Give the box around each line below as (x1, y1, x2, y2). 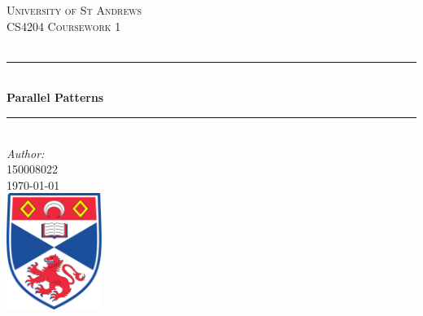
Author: (7, 144, 45, 161)
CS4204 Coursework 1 (7, 17, 121, 34)
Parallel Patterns (7, 89, 104, 106)
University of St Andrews (7, 2, 142, 18)
